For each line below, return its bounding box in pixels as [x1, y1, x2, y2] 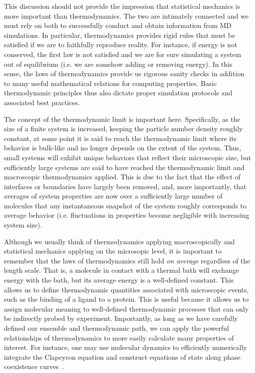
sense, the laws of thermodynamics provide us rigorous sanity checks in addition [4, 68, 245, 79]
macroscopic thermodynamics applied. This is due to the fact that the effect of [4, 172, 241, 182]
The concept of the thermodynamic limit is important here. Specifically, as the [4, 114, 240, 124]
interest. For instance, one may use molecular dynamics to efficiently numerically [4, 342, 247, 352]
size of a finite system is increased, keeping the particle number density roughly [4, 123, 243, 134]
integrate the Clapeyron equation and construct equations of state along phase [4, 351, 241, 362]
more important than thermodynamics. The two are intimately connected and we [4, 10, 249, 21]
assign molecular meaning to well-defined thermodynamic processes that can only [4, 303, 249, 314]
